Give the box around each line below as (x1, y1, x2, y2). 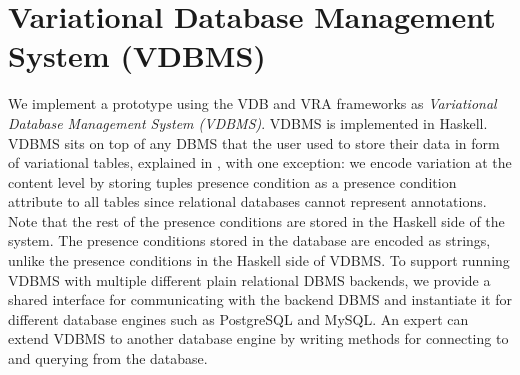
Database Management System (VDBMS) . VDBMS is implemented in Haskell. (8, 112, 488, 133)
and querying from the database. (8, 348, 208, 369)
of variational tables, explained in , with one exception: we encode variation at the (8, 152, 512, 173)
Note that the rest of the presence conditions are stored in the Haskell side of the (8, 210, 505, 231)
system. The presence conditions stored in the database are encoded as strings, (8, 230, 491, 251)
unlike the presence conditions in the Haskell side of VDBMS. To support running (8, 250, 510, 271)
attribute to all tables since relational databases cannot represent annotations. (8, 191, 487, 212)
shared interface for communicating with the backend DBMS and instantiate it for (8, 289, 512, 310)
